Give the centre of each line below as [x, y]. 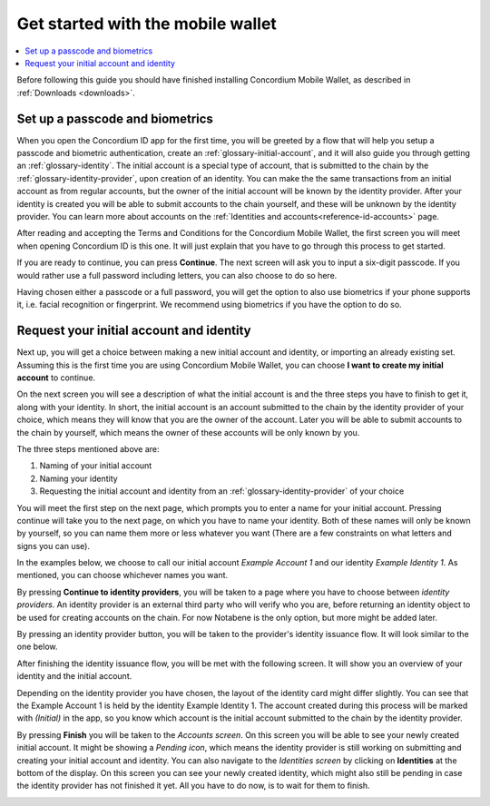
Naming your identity [78, 478]
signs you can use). [54, 546]
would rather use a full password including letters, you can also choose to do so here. [177, 275]
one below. [37, 647]
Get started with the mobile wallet [147, 24]
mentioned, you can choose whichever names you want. [122, 575]
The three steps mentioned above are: [88, 448]
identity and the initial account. [74, 676]
